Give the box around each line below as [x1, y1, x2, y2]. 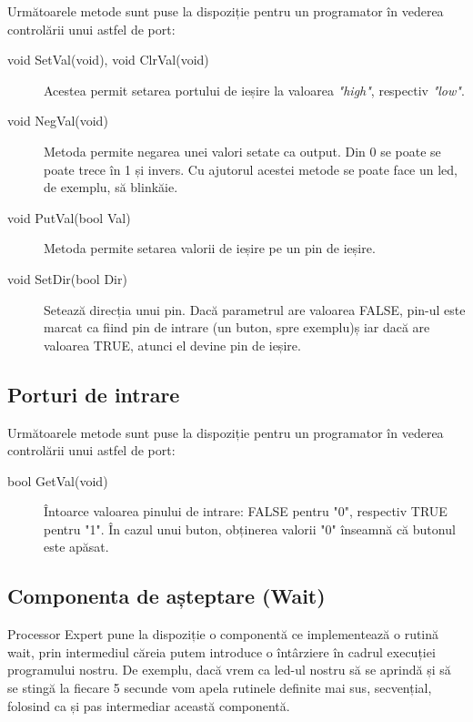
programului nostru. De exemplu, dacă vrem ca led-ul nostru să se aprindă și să [7, 660, 451, 679]
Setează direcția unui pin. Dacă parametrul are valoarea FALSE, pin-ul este [44, 300, 466, 319]
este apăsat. [44, 537, 109, 556]
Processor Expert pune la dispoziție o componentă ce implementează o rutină [7, 625, 439, 644]
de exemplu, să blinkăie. [44, 178, 178, 197]
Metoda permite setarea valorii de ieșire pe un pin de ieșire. [44, 239, 376, 258]
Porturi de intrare [7, 380, 180, 408]
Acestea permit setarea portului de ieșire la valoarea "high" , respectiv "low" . [44, 80, 465, 99]
